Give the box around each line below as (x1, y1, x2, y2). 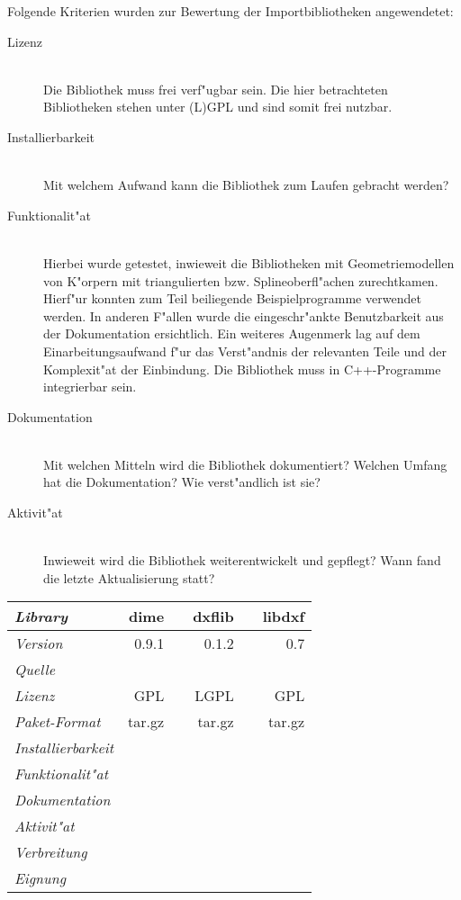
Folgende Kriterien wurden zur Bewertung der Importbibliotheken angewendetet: (7, 2, 454, 20)
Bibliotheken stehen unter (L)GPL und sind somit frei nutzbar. (43, 97, 393, 116)
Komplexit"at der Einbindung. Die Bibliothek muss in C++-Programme (43, 359, 441, 378)
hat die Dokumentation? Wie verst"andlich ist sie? (43, 472, 321, 491)
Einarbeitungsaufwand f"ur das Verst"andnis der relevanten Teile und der (43, 341, 447, 360)
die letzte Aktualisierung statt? (43, 568, 215, 587)
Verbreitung (14, 841, 87, 863)
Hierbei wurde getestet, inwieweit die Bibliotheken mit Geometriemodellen (43, 253, 455, 272)
